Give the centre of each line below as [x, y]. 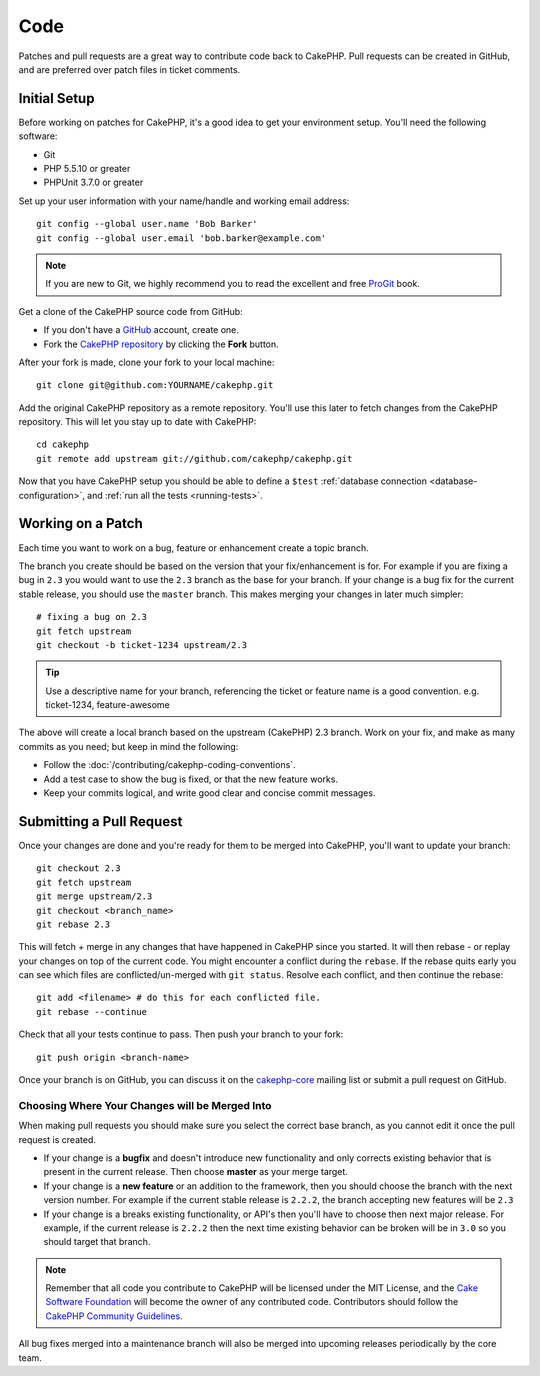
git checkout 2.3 [78, 868]
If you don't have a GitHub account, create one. [141, 330]
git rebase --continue [92, 1011]
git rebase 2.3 [73, 924]
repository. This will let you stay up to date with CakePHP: [137, 422]
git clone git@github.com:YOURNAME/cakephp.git [155, 385]
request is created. [57, 1139]
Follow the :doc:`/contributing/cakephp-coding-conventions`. [169, 765]
